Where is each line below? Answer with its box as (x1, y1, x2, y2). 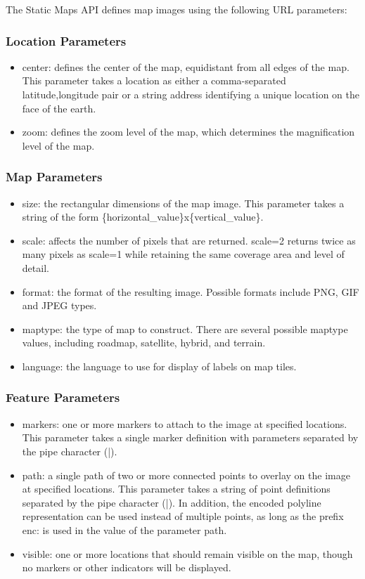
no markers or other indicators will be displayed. (22, 560, 231, 575)
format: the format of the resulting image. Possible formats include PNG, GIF (22, 284, 359, 299)
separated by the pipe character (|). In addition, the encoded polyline (22, 495, 321, 509)
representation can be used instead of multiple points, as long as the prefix (22, 509, 344, 523)
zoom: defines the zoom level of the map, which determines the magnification (22, 124, 355, 139)
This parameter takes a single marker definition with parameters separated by (22, 430, 359, 445)
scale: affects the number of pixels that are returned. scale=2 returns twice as (22, 233, 356, 247)
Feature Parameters (6, 389, 120, 406)
